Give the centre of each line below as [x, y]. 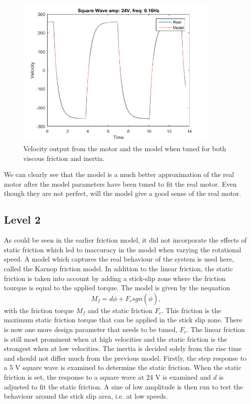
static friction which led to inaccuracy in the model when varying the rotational [123, 249]
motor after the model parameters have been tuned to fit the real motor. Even [120, 184]
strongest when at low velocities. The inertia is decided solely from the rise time [123, 348]
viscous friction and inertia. [64, 158]
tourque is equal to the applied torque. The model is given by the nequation [117, 288]
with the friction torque [39, 310]
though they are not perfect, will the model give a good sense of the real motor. [123, 193]
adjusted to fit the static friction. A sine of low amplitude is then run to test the [124, 386]
